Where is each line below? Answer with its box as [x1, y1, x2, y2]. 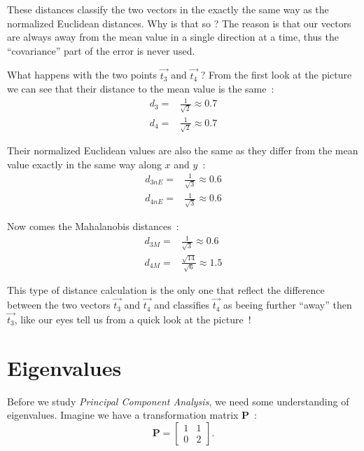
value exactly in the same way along [7, 156, 162, 171]
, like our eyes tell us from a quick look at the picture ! [14, 311, 251, 326]
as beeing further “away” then [223, 297, 352, 312]
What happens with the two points [7, 67, 157, 82]
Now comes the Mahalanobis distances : [7, 218, 179, 233]
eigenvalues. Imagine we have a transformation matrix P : [7, 408, 257, 422]
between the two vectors [7, 297, 111, 312]
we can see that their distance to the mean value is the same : [7, 81, 274, 96]
